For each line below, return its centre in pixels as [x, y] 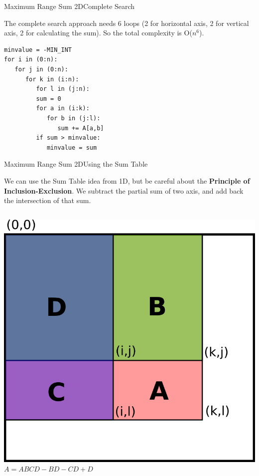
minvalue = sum [72, 147]
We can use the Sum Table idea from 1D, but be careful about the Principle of [127, 180]
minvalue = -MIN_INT [38, 50]
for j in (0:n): [41, 69]
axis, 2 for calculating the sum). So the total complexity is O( [98, 33]
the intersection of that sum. [48, 200]
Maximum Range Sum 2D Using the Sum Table [76, 164]
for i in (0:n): [31, 60]
